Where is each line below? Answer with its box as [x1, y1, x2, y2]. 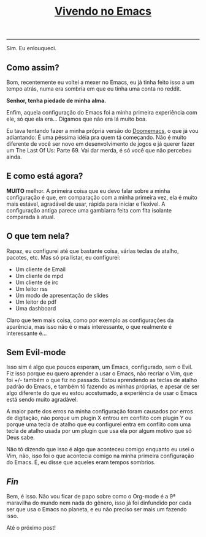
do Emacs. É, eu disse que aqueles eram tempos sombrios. [6, 459, 156, 466]
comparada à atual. [6, 213, 55, 220]
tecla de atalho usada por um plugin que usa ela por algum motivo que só [6, 427, 192, 435]
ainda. [6, 153, 22, 160]
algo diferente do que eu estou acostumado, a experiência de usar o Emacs [6, 389, 197, 397]
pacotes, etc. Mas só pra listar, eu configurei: [6, 253, 121, 261]
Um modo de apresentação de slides [15, 291, 109, 299]
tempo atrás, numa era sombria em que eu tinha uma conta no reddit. [6, 85, 182, 92]
